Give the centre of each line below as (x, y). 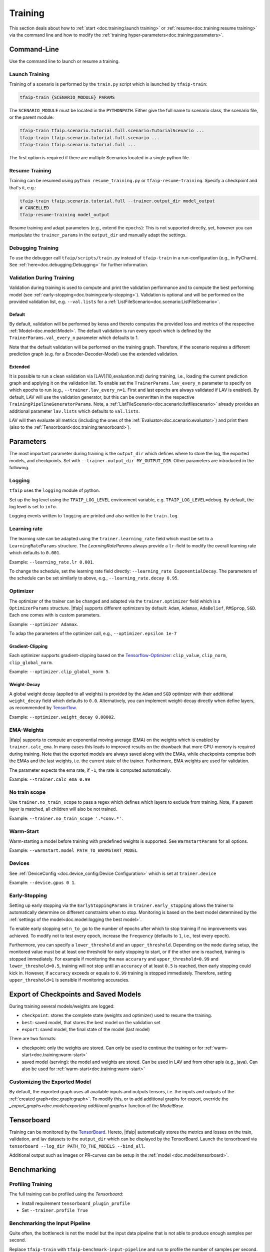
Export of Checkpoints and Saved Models (75, 994)
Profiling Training (31, 1184)
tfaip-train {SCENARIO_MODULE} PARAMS (67, 97)
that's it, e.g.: (23, 187)
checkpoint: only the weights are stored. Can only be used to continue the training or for (112, 1048)
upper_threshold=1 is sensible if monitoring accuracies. (69, 980)
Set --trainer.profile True (55, 1210)
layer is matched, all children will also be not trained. (63, 809)
